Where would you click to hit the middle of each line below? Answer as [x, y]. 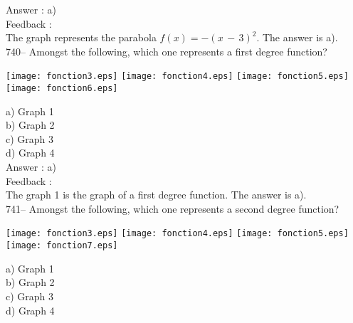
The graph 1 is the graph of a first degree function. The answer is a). [156, 195]
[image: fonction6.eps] [62, 89]
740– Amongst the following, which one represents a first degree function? [167, 51]
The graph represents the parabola [81, 37]
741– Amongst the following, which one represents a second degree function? [173, 208]
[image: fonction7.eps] [62, 246]
